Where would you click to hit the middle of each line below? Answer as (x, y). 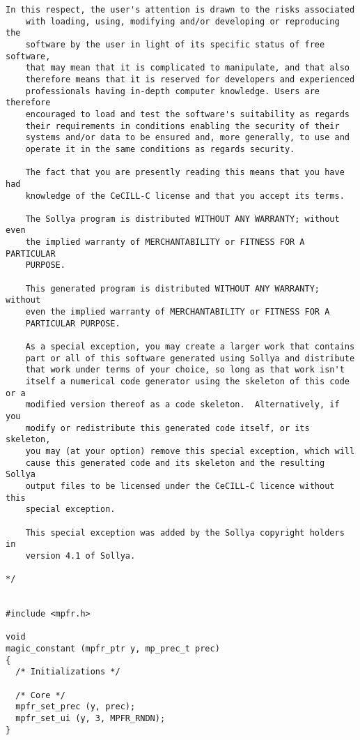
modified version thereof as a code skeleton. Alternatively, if (182, 405)
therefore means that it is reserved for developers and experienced (190, 79)
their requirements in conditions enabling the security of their (182, 126)
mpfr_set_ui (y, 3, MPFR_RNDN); (91, 719)
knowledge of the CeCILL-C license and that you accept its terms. (185, 196)
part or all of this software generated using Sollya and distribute (190, 358)
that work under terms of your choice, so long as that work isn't (185, 370)
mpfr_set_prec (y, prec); (76, 707)
